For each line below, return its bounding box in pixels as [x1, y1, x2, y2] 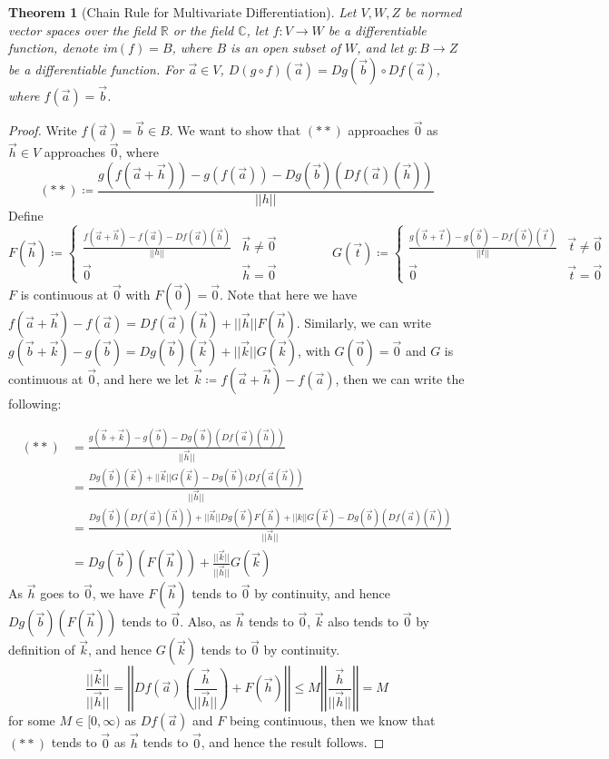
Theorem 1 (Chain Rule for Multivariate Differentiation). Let [8, 3, 357, 21]
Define [8, 206, 44, 225]
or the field [172, 20, 234, 39]
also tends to [328, 612, 399, 631]
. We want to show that [169, 121, 301, 140]
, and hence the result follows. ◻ [201, 733, 385, 752]
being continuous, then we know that [229, 711, 436, 730]
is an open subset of [231, 38, 340, 57]
